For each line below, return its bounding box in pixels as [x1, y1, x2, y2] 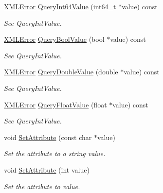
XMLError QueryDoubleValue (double [4, 67, 118, 77]
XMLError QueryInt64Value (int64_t [4, 1, 116, 11]
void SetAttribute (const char [4, 132, 92, 142]
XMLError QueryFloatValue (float [4, 99, 107, 109]
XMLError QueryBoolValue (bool [4, 34, 105, 44]
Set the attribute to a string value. [4, 148, 106, 158]
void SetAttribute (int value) [4, 164, 90, 175]
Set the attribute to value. [4, 181, 80, 191]
